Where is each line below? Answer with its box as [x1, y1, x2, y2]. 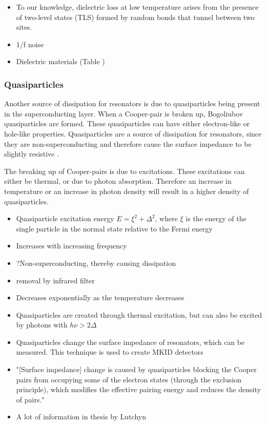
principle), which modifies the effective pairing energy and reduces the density [16, 384, 261, 395]
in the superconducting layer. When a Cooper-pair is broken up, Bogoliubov [4, 108, 243, 119]
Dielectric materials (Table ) [16, 56, 105, 67]
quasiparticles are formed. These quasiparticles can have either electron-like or [4, 118, 250, 129]
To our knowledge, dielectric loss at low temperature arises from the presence [16, 2, 259, 12]
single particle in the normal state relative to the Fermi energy [16, 223, 213, 234]
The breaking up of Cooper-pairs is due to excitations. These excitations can [4, 165, 245, 176]
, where [155, 213, 178, 224]
